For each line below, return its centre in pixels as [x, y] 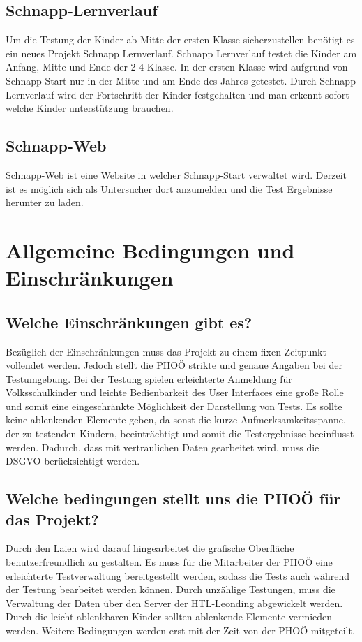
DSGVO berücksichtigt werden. [73, 461]
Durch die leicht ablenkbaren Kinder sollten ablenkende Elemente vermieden [169, 617]
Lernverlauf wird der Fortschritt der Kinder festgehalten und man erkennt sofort [178, 94]
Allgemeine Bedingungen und [150, 250]
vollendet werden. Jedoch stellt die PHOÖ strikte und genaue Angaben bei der [174, 365]
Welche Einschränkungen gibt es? [129, 322]
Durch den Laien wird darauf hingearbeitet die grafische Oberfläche [150, 548]
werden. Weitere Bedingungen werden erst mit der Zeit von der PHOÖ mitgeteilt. [180, 630]
